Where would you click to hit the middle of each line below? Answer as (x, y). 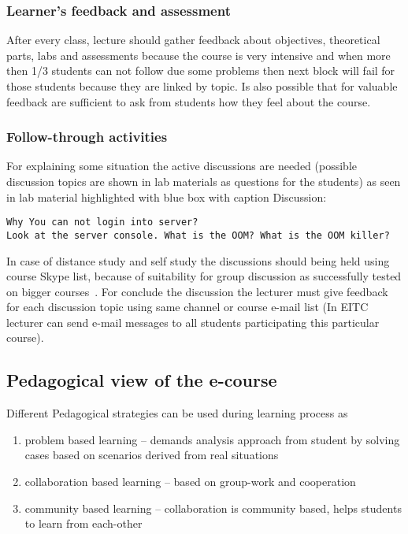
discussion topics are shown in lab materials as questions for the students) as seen (204, 181)
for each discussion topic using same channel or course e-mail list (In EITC (187, 307)
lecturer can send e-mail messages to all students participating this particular (193, 322)
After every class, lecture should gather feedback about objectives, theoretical (193, 40)
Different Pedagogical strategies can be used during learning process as (177, 413)
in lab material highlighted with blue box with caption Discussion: (167, 197)
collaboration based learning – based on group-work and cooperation (190, 482)
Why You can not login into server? (102, 222)
